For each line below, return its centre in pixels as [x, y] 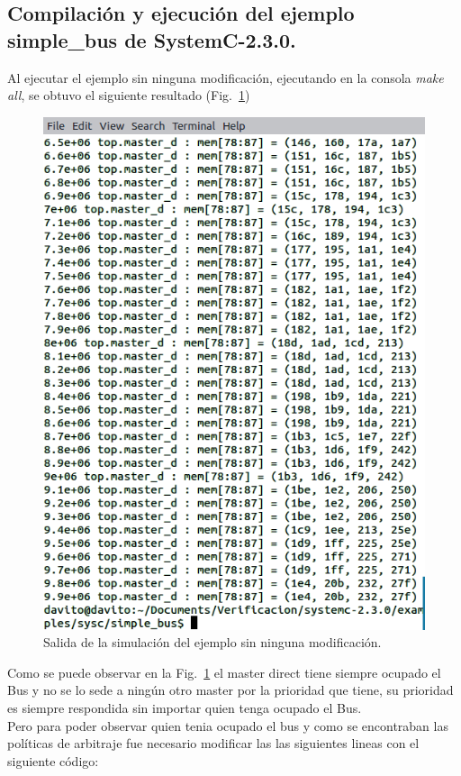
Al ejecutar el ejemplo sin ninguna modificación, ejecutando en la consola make [226, 77]
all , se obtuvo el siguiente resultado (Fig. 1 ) [129, 95]
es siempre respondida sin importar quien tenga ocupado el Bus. [185, 708]
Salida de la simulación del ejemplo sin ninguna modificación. [212, 642]
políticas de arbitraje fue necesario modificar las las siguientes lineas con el [213, 743]
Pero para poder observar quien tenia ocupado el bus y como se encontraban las [228, 725]
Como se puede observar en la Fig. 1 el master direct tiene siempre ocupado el [224, 672]
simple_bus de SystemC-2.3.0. [152, 39]
